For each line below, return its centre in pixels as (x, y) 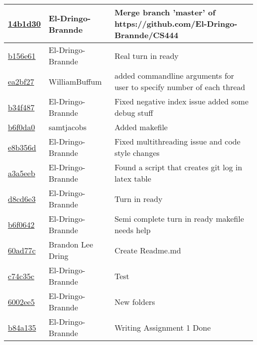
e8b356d (22, 147)
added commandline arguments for (174, 75)
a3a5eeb (22, 173)
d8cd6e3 (22, 198)
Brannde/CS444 (146, 35)
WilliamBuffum (75, 81)
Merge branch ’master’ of (165, 12)
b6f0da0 (21, 127)
